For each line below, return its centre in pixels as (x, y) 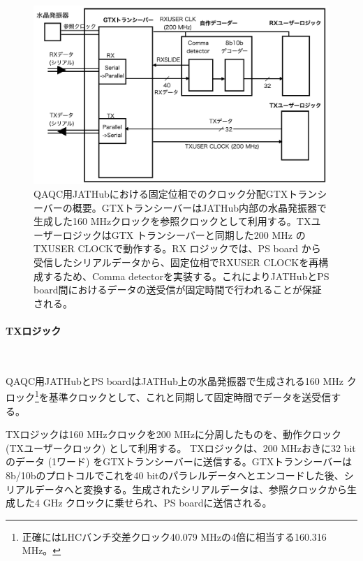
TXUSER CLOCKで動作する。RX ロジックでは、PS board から (177, 248)
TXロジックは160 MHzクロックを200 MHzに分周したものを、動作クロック (174, 434)
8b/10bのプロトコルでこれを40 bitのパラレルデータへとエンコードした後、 (175, 475)
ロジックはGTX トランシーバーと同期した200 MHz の (184, 234)
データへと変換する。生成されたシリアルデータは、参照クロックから (191, 489)
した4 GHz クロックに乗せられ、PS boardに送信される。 (143, 503)
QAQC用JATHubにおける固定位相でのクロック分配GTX (161, 194)
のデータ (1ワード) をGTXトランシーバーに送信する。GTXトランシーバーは (179, 461)
